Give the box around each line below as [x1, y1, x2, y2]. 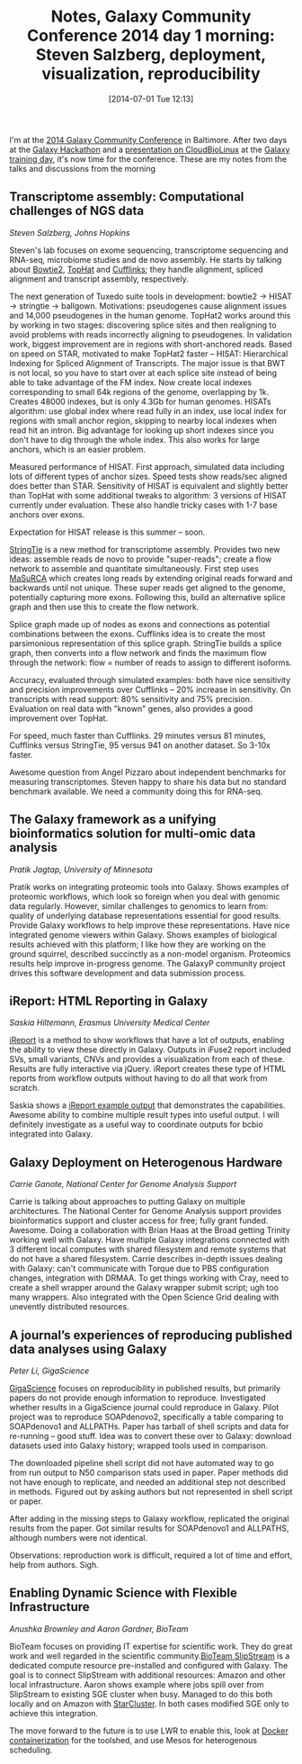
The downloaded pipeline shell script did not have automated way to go [9, 1458, 274, 1468]
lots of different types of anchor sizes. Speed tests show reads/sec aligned [9, 471, 288, 481]
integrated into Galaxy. [9, 1129, 93, 1139]
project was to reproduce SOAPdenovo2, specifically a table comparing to [9, 1411, 284, 1422]
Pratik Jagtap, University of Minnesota [9, 864, 153, 875]
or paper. [9, 1496, 43, 1507]
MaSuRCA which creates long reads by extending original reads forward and [9, 572, 293, 583]
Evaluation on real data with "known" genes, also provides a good [9, 703, 253, 714]
